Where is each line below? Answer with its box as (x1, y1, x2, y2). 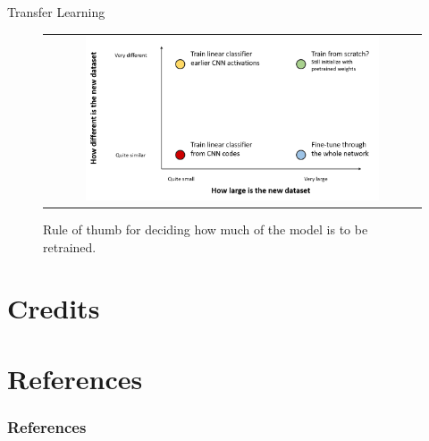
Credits (7, 290, 100, 327)
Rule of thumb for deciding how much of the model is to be (43, 219, 368, 238)
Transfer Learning (7, 3, 105, 21)
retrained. (43, 237, 97, 256)
